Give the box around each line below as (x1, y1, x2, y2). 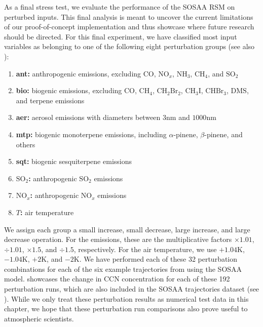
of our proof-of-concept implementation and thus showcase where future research (4, 21, 254, 32)
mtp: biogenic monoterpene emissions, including (16, 129, 167, 139)
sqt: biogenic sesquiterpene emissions (16, 156, 132, 167)
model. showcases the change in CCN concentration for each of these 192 (4, 273, 230, 284)
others (16, 139, 35, 149)
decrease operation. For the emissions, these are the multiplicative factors (4, 234, 232, 244)
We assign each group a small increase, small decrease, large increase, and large (4, 224, 250, 234)
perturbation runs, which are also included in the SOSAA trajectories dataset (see (4, 283, 259, 294)
